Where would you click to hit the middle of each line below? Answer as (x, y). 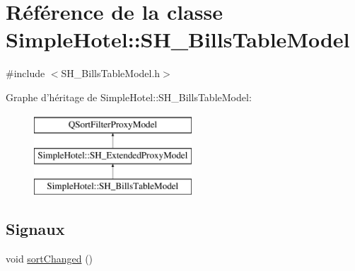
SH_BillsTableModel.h (111, 73)
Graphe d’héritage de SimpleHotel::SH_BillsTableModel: (129, 97)
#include (25, 73)
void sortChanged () (50, 258)
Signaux (35, 228)
